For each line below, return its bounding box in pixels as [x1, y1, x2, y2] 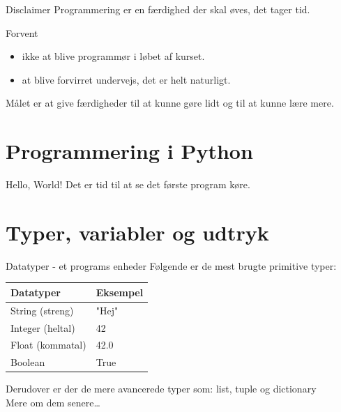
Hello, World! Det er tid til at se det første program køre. [6, 177, 250, 192]
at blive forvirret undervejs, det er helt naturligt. [22, 72, 231, 86]
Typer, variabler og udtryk [6, 218, 269, 246]
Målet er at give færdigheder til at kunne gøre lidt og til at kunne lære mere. [6, 96, 334, 110]
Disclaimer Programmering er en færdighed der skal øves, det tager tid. [6, 2, 310, 16]
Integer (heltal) [10, 320, 75, 335]
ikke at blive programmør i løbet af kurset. [22, 49, 205, 63]
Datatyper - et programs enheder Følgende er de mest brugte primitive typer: [6, 258, 337, 273]
